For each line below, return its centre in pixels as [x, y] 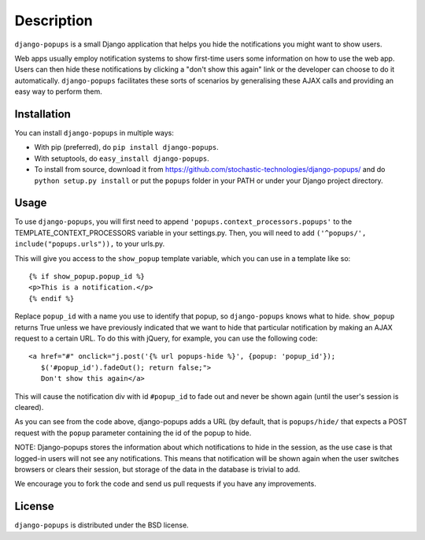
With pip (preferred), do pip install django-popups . [127, 147]
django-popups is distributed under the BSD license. [102, 525]
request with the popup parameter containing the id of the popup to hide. [133, 433]
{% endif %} [52, 298]
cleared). [29, 407]
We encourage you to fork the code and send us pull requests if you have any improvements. [165, 484]
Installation [42, 114]
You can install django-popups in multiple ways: [94, 133]
